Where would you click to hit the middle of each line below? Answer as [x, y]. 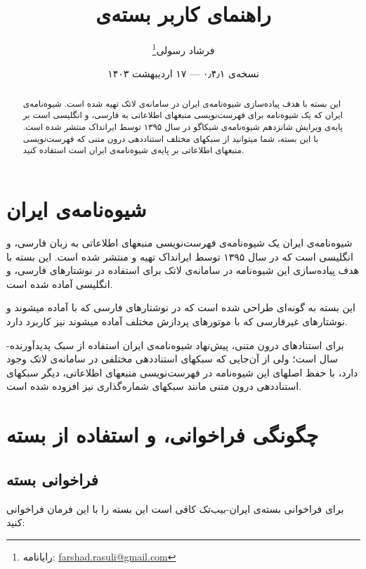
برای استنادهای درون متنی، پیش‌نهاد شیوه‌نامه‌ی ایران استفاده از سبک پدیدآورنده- [175, 345]
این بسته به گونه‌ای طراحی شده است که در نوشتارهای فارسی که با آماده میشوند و [181, 307]
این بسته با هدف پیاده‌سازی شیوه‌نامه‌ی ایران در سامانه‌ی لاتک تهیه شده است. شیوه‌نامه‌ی [182, 103]
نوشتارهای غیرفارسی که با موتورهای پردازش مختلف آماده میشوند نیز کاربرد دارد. [177, 321]
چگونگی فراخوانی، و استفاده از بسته [163, 434]
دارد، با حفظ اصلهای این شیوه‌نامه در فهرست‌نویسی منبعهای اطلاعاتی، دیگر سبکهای [182, 372]
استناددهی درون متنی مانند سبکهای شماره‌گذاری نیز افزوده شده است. [154, 386]
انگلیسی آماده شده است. [60, 283]
